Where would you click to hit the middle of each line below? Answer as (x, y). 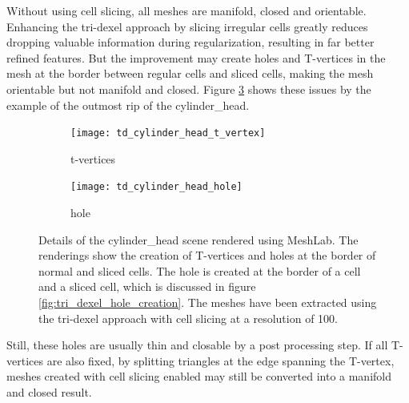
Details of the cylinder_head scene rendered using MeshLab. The (198, 239)
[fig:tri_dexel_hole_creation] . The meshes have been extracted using (208, 302)
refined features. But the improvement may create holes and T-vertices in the (196, 57)
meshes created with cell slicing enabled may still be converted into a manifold (199, 376)
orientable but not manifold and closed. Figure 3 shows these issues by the (189, 89)
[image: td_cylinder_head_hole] (156, 187)
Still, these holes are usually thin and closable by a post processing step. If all (197, 345)
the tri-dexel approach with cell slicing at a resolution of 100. (188, 318)
